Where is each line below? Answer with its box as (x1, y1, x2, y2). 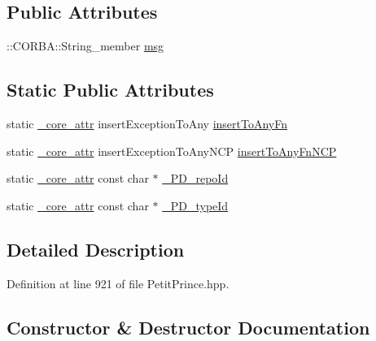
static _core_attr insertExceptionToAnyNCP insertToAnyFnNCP (7, 142, 337, 159)
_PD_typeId (162, 196, 229, 214)
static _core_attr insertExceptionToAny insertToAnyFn (7, 115, 288, 132)
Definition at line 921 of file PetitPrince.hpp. (7, 274, 230, 291)
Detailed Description (7, 236, 185, 261)
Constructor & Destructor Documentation (7, 314, 370, 339)
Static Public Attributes (7, 77, 214, 102)
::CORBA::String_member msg (7, 37, 164, 54)
